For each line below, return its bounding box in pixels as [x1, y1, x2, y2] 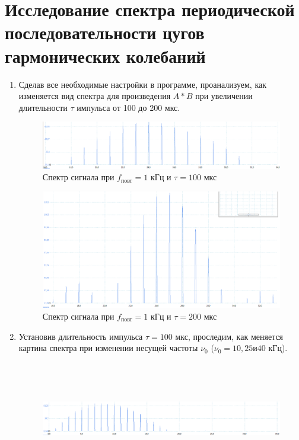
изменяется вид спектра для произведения [18, 90, 171, 102]
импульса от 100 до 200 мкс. [77, 101, 180, 113]
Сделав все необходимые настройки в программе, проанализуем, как [18, 78, 267, 90]
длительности [18, 101, 68, 113]
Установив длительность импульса [18, 330, 143, 342]
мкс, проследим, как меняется [175, 330, 284, 342]
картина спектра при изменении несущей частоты [18, 342, 198, 354]
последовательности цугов [5, 20, 205, 44]
